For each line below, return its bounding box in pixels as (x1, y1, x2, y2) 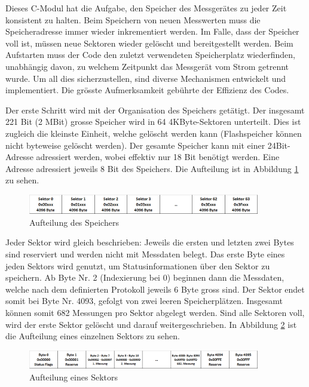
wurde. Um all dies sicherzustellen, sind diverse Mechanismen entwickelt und (5, 72, 286, 84)
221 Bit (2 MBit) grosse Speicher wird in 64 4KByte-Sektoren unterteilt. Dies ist (5, 115, 301, 128)
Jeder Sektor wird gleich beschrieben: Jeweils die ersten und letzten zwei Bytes (5, 236, 294, 248)
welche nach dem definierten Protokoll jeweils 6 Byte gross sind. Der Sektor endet (5, 282, 305, 295)
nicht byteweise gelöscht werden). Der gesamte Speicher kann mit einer (5, 139, 265, 151)
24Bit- (267, 139, 290, 151)
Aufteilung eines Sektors (29, 370, 118, 383)
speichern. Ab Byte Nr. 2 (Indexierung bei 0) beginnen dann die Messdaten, (5, 271, 284, 284)
